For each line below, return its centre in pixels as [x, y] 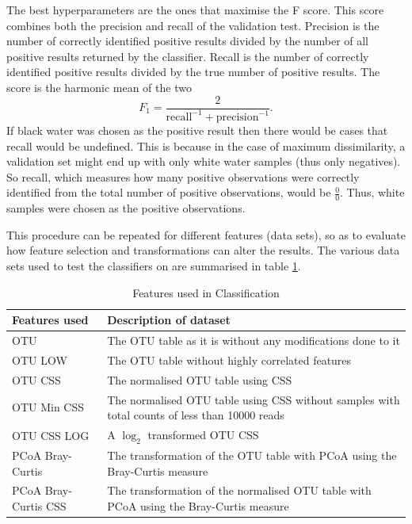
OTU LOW [40, 360]
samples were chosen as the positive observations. [126, 208]
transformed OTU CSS [203, 434]
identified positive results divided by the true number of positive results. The [193, 72]
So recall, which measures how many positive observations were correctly [183, 176]
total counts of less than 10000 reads [196, 415]
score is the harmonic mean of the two [99, 87]
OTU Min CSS [48, 407]
